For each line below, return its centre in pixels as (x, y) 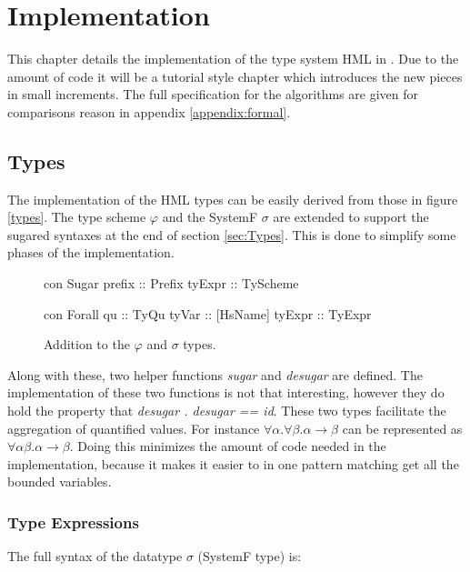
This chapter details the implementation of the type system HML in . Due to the (233, 59)
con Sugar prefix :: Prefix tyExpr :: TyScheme (171, 283)
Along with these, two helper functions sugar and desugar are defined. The (215, 374)
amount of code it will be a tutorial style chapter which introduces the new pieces (235, 76)
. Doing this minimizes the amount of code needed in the (228, 446)
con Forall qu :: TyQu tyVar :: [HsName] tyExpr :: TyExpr (208, 313)
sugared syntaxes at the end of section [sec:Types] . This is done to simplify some (232, 234)
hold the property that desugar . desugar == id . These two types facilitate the (227, 411)
